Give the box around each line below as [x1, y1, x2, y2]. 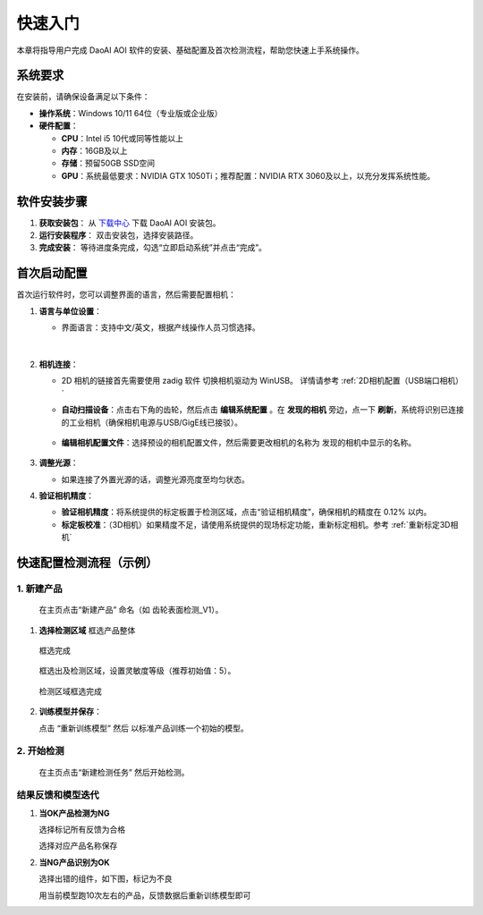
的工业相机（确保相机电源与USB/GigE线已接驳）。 [61, 417, 243, 428]
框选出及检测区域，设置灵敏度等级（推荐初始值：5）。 [38, 665, 236, 676]
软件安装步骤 [16, 193, 88, 209]
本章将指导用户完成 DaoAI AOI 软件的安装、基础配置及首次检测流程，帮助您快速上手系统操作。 [16, 45, 364, 55]
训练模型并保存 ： [38, 707, 102, 717]
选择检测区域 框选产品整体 [38, 624, 136, 635]
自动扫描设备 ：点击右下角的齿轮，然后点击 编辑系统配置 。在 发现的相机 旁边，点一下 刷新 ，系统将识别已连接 [61, 404, 464, 415]
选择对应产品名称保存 [38, 841, 118, 851]
